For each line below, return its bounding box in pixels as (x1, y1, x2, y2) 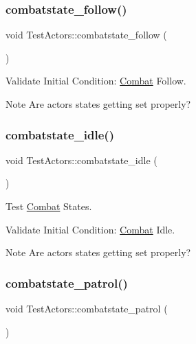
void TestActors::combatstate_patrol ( (6, 301, 168, 315)
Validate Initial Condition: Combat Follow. (6, 73, 186, 88)
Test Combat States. (6, 199, 92, 213)
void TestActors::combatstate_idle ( (6, 152, 157, 167)
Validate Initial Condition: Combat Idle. (6, 222, 175, 236)
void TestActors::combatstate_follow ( (6, 27, 167, 42)
